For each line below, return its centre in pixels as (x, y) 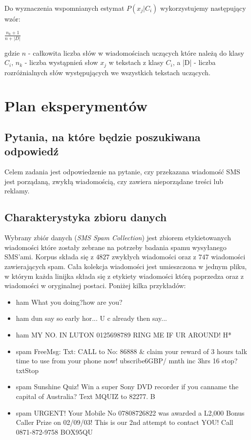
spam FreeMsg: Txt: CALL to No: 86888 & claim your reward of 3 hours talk (131, 351)
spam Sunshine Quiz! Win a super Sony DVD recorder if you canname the (127, 387)
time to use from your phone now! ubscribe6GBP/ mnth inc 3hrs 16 (118, 361)
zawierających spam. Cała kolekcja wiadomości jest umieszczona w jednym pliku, (126, 266)
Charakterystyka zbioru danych (86, 217)
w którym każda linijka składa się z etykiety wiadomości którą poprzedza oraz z (124, 276)
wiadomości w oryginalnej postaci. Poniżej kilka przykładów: (95, 285)
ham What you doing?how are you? (69, 302)
